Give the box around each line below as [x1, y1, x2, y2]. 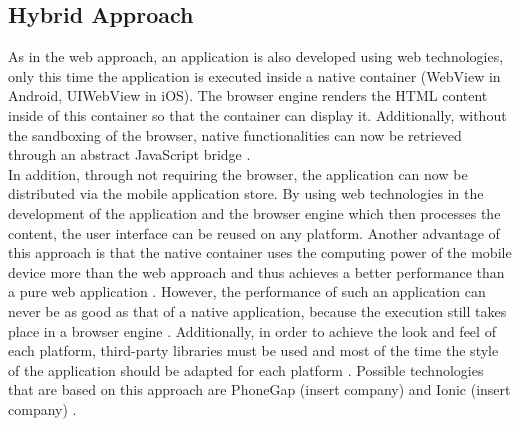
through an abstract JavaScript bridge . [8, 144, 251, 165]
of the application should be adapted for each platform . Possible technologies [8, 359, 484, 380]
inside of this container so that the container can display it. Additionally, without [8, 104, 507, 125]
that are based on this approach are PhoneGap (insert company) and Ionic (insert [8, 379, 511, 400]
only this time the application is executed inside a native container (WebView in [8, 65, 501, 86]
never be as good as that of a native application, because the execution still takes [8, 300, 507, 321]
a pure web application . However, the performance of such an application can [8, 281, 486, 302]
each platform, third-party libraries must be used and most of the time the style [8, 340, 499, 361]
